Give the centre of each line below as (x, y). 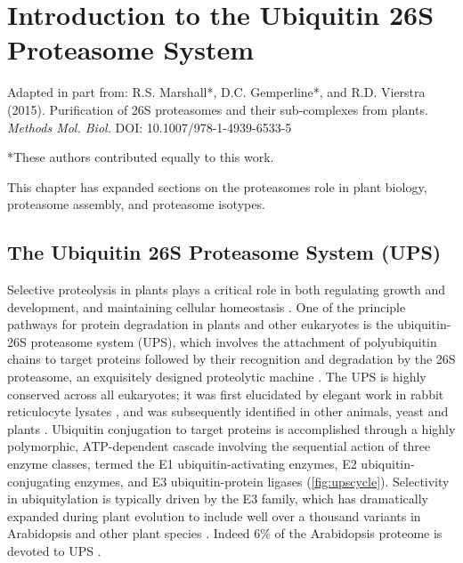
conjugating (39, 481)
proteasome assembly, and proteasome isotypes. (136, 204)
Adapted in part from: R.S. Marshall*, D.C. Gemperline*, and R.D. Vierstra (216, 92)
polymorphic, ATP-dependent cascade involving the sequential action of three (219, 446)
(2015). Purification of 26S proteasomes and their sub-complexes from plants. (218, 109)
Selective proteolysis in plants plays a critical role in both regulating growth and (227, 290)
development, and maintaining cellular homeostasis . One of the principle (207, 306)
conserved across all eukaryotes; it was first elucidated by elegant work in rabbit (226, 394)
